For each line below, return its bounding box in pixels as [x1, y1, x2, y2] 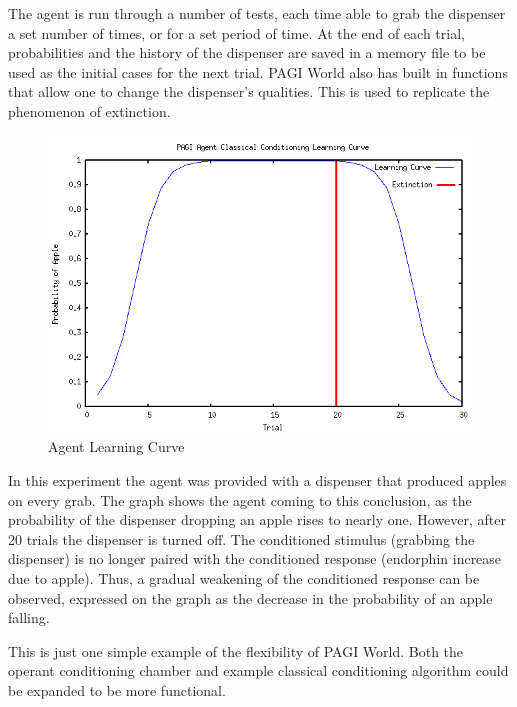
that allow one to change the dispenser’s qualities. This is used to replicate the [8, 81, 490, 102]
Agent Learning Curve [48, 436, 185, 457]
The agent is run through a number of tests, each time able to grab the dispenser [8, 3, 506, 23]
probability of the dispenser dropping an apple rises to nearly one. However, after [8, 509, 507, 530]
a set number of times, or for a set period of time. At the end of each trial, [8, 22, 465, 43]
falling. [8, 607, 50, 628]
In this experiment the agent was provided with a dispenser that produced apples [8, 470, 507, 491]
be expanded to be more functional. [8, 680, 226, 701]
